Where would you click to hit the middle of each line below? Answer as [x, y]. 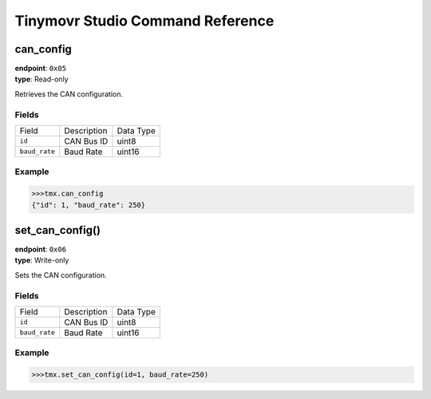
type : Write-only [42, 260]
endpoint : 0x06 [41, 249]
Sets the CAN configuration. [61, 275]
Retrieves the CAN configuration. [69, 94]
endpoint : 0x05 [41, 69]
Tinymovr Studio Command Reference [144, 21]
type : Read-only [42, 79]
